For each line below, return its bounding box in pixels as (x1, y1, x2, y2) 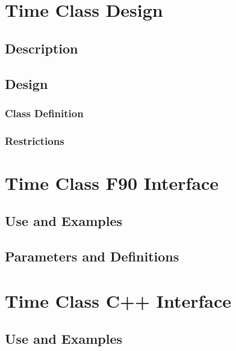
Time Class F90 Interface (5, 170, 219, 195)
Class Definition (5, 105, 84, 120)
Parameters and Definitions (5, 247, 179, 266)
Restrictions (5, 133, 64, 148)
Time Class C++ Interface (5, 288, 231, 313)
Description (5, 38, 78, 57)
